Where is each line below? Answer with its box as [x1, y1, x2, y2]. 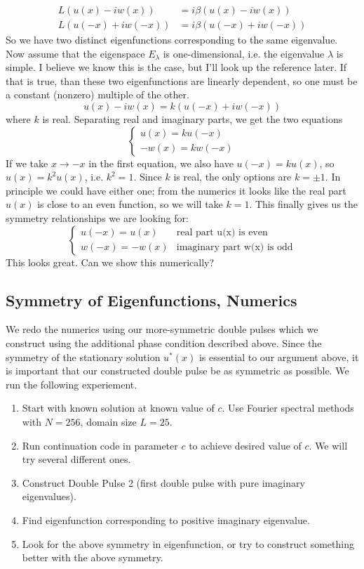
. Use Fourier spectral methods [222, 400, 354, 415]
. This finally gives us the [249, 197, 358, 211]
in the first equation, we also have [88, 155, 234, 170]
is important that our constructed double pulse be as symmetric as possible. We [6, 363, 349, 378]
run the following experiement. [6, 377, 137, 391]
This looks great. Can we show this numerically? [6, 254, 215, 269]
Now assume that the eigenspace [6, 46, 145, 60]
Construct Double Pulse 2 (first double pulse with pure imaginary [22, 475, 305, 490]
